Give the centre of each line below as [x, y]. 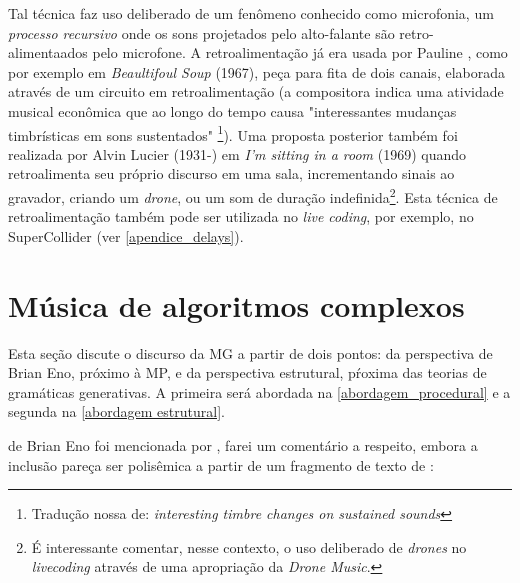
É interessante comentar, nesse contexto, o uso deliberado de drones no [249, 546]
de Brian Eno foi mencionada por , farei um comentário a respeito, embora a [243, 444]
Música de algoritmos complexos [236, 304]
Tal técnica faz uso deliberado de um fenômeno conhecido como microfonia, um [251, 13]
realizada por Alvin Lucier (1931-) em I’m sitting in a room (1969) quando [237, 153]
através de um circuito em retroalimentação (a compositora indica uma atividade [256, 91]
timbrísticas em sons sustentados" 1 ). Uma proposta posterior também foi [233, 133]
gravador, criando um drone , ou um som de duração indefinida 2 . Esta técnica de [253, 195]
